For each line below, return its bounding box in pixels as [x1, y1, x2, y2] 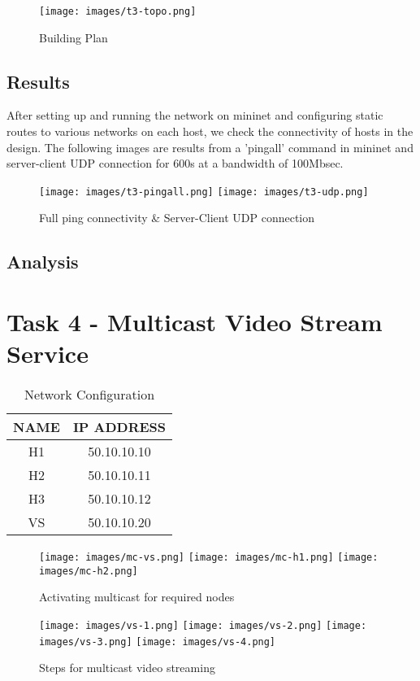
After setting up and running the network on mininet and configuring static [6, 107, 383, 124]
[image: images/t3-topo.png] [39, 6, 197, 17]
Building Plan [39, 28, 108, 46]
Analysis [6, 249, 79, 274]
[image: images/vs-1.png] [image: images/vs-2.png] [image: [39, 620, 367, 632]
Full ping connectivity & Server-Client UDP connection [39, 209, 315, 226]
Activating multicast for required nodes [39, 588, 235, 605]
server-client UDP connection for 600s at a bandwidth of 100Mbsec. [6, 155, 344, 172]
